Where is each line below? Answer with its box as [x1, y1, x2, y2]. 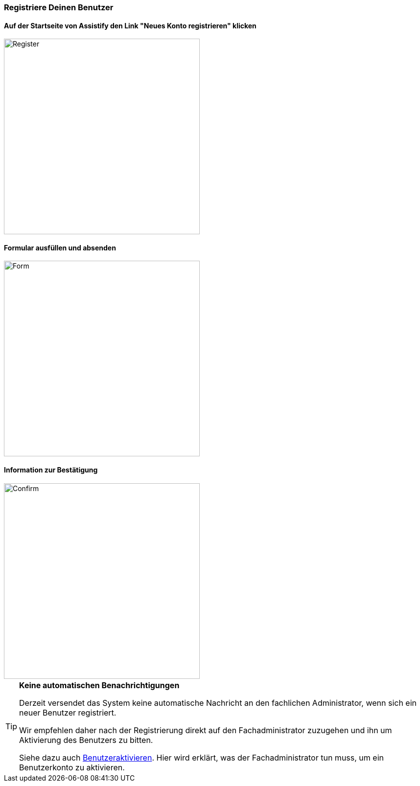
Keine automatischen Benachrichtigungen [19, 680, 180, 690]
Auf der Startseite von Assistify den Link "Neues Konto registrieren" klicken [4, 21, 257, 30]
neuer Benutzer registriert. [19, 707, 117, 718]
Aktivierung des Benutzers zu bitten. [19, 735, 153, 745]
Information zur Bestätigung [4, 466, 98, 474]
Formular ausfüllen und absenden [4, 243, 116, 252]
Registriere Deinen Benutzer [4, 2, 114, 12]
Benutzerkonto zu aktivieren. [19, 762, 125, 772]
